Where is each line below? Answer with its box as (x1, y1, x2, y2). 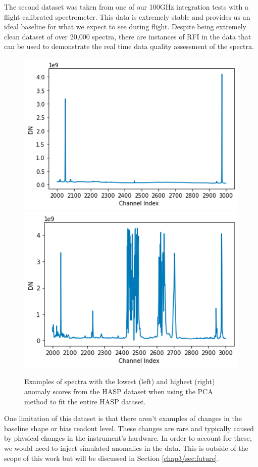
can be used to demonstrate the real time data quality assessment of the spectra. (4, 41, 254, 52)
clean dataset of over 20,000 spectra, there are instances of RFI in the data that (4, 31, 251, 41)
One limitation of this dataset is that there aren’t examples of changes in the (4, 413, 242, 424)
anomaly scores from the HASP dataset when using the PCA (24, 386, 213, 397)
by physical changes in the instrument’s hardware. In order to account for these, (4, 433, 252, 443)
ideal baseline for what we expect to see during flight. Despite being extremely (4, 21, 247, 32)
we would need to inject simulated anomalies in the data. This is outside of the (4, 443, 248, 453)
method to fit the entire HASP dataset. (24, 396, 146, 406)
